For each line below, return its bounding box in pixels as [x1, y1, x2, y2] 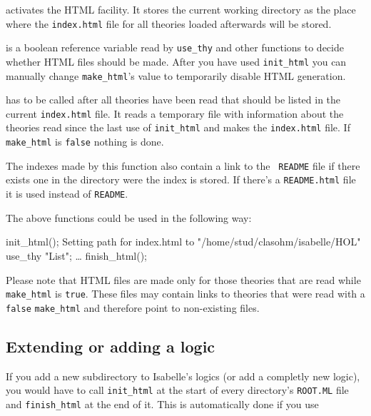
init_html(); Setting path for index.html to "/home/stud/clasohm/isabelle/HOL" [6, 234, 361, 249]
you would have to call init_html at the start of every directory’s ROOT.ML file [6, 382, 349, 397]
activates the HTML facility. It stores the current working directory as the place [6, 2, 356, 16]
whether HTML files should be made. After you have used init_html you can [6, 54, 347, 69]
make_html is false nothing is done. [6, 134, 164, 149]
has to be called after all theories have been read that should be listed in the [6, 92, 341, 107]
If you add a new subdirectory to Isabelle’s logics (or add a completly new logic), [6, 368, 360, 383]
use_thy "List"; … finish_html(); [6, 248, 148, 263]
